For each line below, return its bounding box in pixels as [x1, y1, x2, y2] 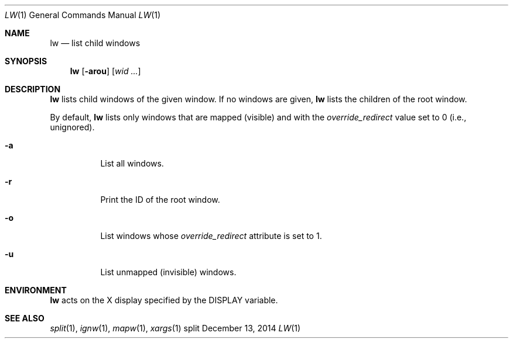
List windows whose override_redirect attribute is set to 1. [100, 231, 322, 241]
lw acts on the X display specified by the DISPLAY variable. [50, 295, 278, 305]
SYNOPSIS [5, 56, 47, 66]
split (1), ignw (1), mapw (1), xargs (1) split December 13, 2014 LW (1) [50, 323, 301, 333]
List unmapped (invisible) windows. [100, 267, 237, 277]
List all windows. [100, 158, 164, 168]
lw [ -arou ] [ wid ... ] [70, 66, 141, 76]
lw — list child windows [50, 38, 141, 48]
